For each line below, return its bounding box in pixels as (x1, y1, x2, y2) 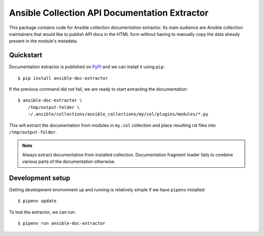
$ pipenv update (18, 198, 57, 204)
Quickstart (9, 51, 43, 59)
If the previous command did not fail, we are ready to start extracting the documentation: (9, 86, 188, 92)
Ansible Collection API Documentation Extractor (9, 7, 209, 18)
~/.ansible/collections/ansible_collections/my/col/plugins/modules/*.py (27, 111, 209, 117)
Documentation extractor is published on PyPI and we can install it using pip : (9, 64, 165, 70)
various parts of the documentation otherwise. (22, 158, 116, 164)
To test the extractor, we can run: (9, 209, 76, 215)
